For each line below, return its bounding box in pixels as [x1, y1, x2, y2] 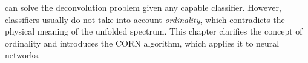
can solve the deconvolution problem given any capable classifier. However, [5, 1, 281, 13]
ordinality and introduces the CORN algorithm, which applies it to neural [5, 36, 280, 49]
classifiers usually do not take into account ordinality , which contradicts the [5, 13, 285, 25]
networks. [5, 48, 41, 61]
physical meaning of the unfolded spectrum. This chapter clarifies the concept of [5, 25, 303, 38]
